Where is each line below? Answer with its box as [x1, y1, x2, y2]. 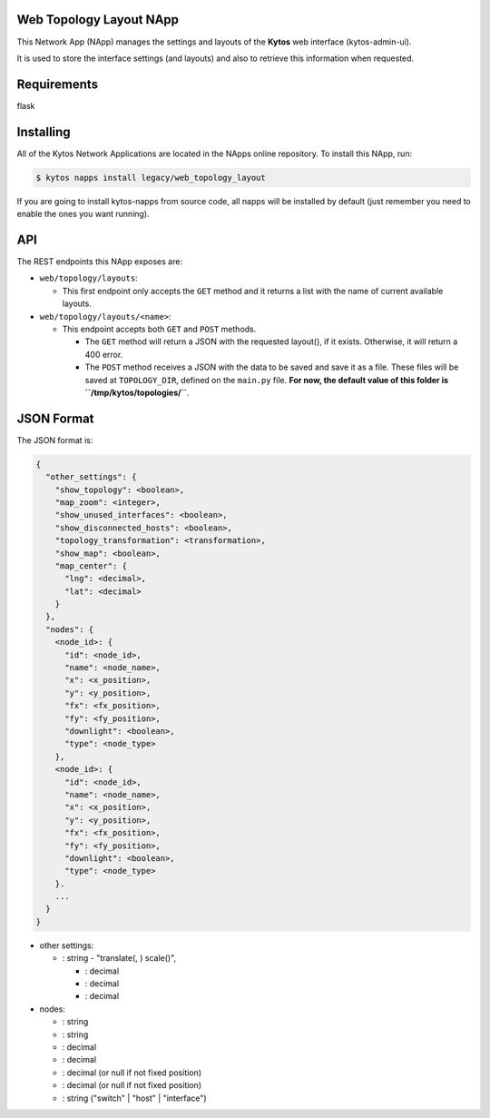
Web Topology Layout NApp [16, 12, 180, 27]
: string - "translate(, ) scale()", [62, 953, 177, 964]
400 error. [84, 349, 123, 360]
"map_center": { [54, 560, 127, 571]
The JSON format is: [16, 434, 93, 445]
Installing [16, 124, 72, 140]
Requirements [16, 76, 99, 92]
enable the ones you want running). [16, 209, 150, 220]
